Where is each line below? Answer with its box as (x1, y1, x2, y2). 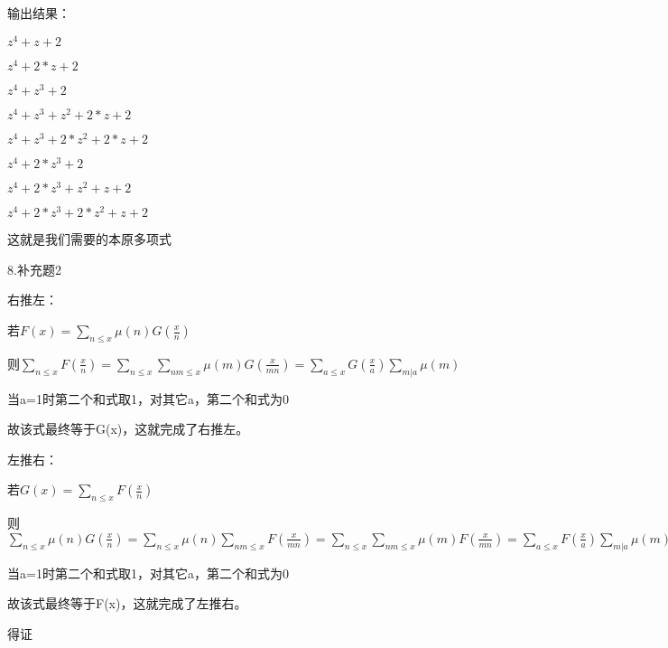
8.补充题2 (7, 259, 61, 278)
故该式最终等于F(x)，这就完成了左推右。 (7, 594, 247, 613)
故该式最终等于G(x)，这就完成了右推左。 (7, 419, 249, 438)
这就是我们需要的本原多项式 (7, 230, 172, 249)
